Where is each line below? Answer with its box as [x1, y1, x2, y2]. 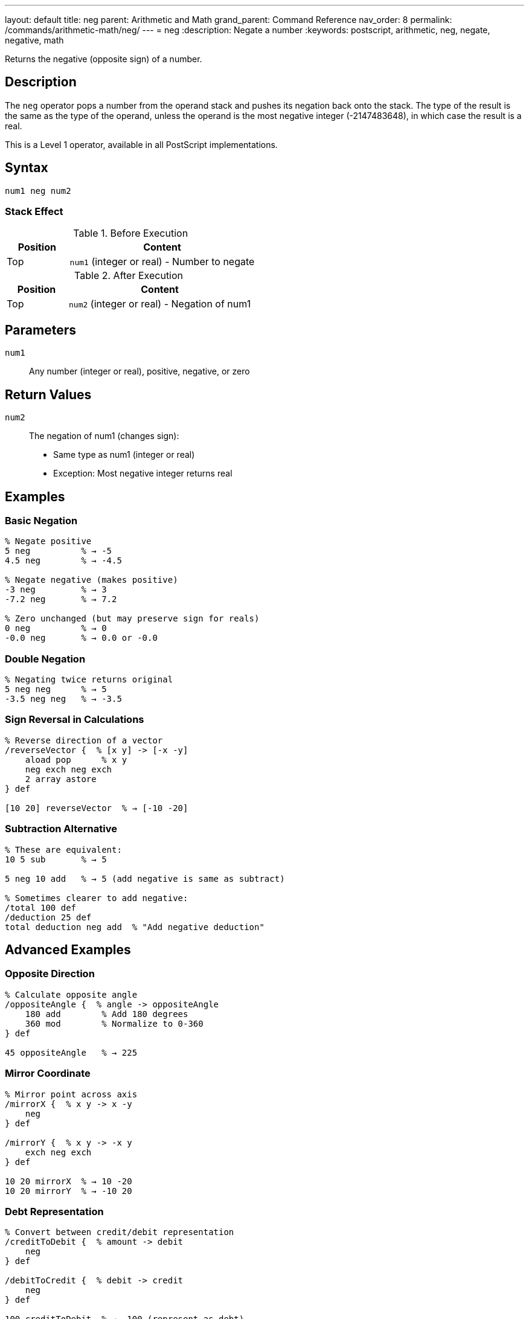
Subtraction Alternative [5, 823, 117, 835]
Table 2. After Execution [74, 269, 184, 282]
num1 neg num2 [5, 185, 71, 196]
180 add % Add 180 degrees [25, 1009, 188, 1019]
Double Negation [5, 652, 86, 665]
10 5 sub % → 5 [5, 854, 107, 864]
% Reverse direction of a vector [5, 735, 163, 745]
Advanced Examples [5, 942, 131, 958]
